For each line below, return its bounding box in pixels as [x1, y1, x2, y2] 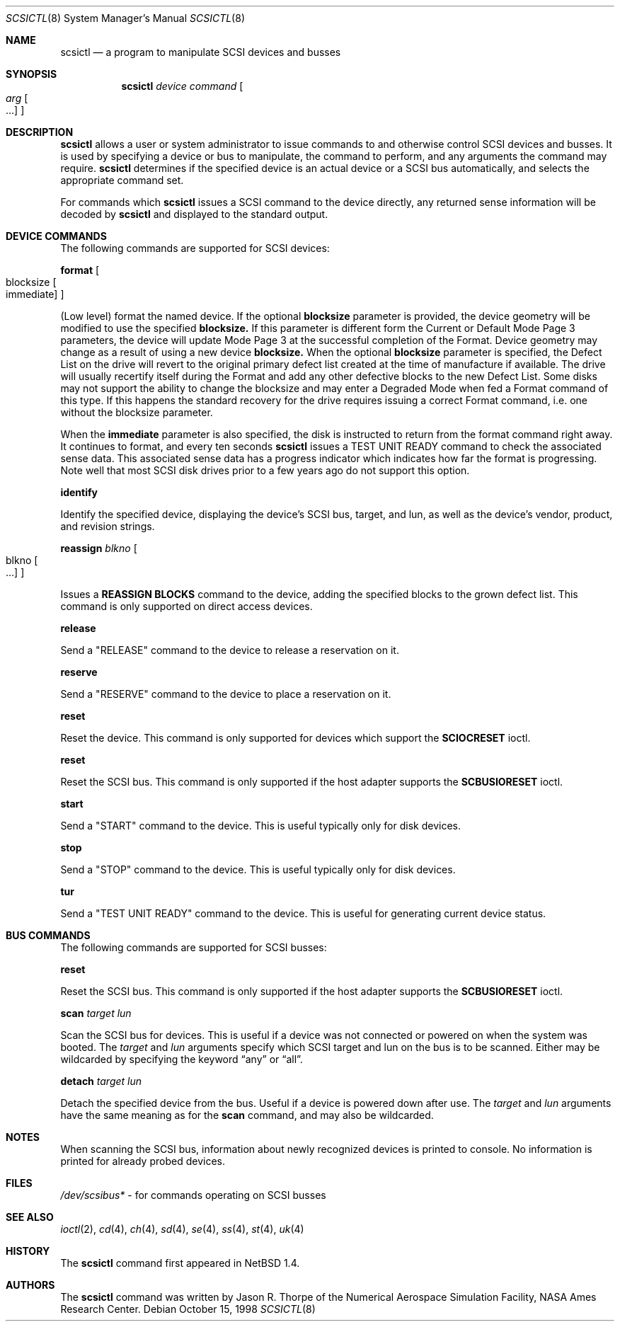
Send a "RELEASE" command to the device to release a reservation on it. [60, 644, 399, 656]
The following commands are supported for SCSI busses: [60, 941, 327, 953]
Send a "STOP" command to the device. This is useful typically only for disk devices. [60, 863, 456, 875]
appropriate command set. [60, 174, 184, 186]
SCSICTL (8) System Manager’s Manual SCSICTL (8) [6, 12, 245, 24]
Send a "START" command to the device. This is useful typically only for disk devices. [60, 820, 461, 832]
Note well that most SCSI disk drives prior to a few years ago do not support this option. [60, 464, 470, 476]
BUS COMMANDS [6, 929, 91, 941]
